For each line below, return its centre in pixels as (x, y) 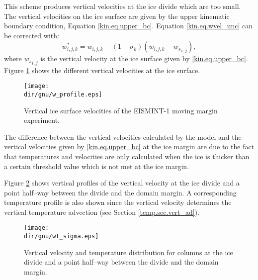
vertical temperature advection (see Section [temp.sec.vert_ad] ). (102, 212)
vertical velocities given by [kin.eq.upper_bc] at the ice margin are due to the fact (129, 146)
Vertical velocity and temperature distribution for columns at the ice (129, 252)
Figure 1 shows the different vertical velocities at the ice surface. (102, 70)
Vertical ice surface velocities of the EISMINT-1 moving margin (121, 110)
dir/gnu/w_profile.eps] (63, 94)
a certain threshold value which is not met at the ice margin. (97, 166)
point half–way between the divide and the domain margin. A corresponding (120, 192)
